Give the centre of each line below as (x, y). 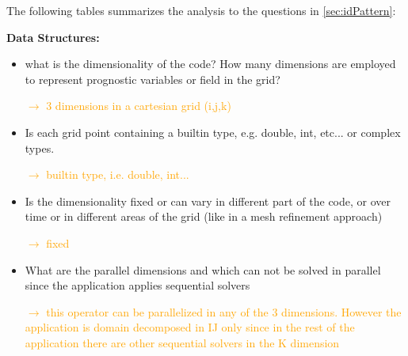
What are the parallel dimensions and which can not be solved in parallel (203, 269)
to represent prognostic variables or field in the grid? (153, 79)
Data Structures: (53, 37)
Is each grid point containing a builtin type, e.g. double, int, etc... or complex (213, 132)
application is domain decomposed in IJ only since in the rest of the (190, 327)
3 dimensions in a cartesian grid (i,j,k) (139, 106)
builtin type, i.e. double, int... (118, 174)
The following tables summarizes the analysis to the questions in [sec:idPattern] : (201, 10)
